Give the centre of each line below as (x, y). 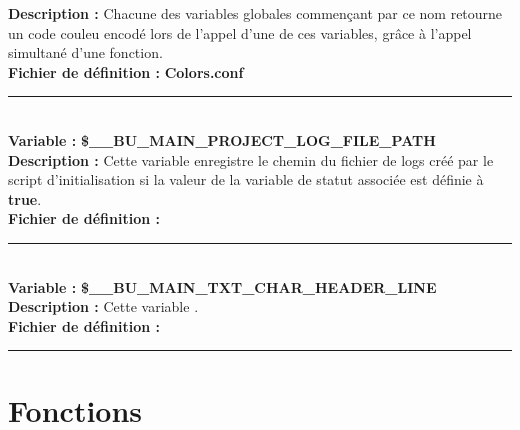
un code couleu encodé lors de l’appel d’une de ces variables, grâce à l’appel (240, 32)
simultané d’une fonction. (85, 52)
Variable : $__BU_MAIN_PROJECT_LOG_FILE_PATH (222, 139)
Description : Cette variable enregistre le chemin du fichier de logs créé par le (251, 159)
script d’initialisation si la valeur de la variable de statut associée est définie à (246, 179)
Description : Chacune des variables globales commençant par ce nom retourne (255, 13)
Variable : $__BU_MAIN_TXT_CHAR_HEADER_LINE (222, 286)
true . (25, 198)
